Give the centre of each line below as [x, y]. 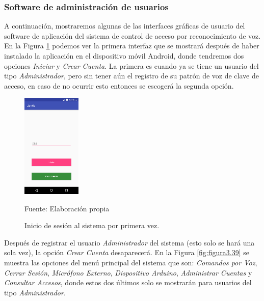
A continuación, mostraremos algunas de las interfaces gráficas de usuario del [125, 26]
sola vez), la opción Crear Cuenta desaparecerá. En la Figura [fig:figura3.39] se [127, 252]
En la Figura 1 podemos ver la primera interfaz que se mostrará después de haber [132, 46]
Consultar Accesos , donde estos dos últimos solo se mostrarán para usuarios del [128, 282]
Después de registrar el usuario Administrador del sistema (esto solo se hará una [129, 242]
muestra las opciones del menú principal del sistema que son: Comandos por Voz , [131, 263]
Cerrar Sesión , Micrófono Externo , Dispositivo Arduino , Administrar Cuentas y [128, 272]
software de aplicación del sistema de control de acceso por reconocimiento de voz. [133, 35]
